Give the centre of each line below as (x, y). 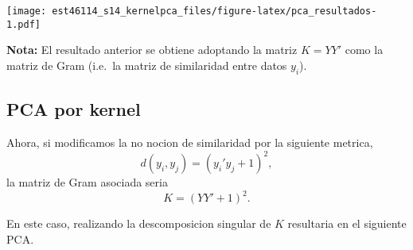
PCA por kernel (74, 109)
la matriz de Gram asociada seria (87, 182)
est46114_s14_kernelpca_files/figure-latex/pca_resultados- (214, 11)
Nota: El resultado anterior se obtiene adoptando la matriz (152, 50)
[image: (27, 11)
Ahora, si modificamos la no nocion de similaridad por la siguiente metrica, (190, 142)
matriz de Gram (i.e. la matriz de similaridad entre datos (147, 65)
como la (364, 50)
